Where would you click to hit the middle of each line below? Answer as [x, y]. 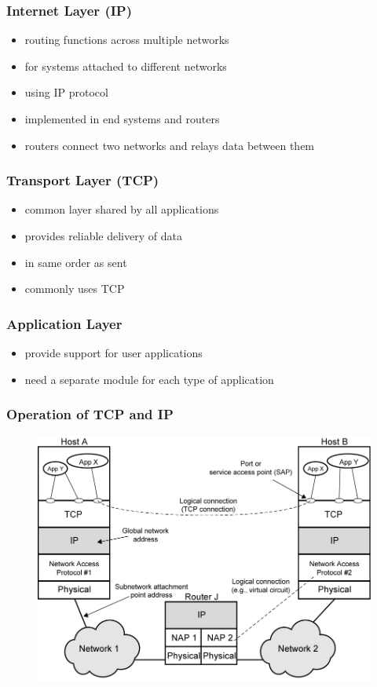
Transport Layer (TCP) [83, 180]
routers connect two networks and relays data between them [170, 145]
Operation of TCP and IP [90, 414]
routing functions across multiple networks [127, 40]
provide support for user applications [113, 353]
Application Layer [64, 323]
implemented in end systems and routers [122, 119]
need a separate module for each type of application [149, 379]
